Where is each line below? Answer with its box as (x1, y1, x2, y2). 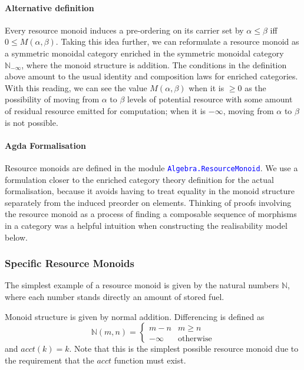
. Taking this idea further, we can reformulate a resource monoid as (55, 35, 299, 48)
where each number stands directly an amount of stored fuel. (5, 290, 224, 302)
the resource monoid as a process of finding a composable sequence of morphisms (5, 208, 297, 220)
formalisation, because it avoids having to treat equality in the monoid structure (5, 185, 295, 197)
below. (5, 231, 28, 243)
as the (244, 81, 266, 94)
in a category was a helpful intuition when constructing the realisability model (5, 219, 288, 231)
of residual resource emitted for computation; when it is (5, 104, 206, 116)
